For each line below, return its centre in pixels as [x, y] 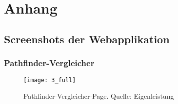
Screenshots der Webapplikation [87, 39]
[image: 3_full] [50, 80]
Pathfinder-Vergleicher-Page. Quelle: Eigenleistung [99, 96]
